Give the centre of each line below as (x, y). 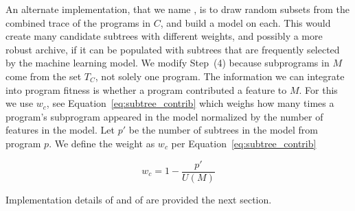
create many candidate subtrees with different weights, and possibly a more (164, 36)
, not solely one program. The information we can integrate (220, 76)
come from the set (44, 76)
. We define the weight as (102, 143)
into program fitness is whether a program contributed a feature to (146, 89)
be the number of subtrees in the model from (223, 130)
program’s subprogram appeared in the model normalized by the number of (164, 116)
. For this (318, 89)
